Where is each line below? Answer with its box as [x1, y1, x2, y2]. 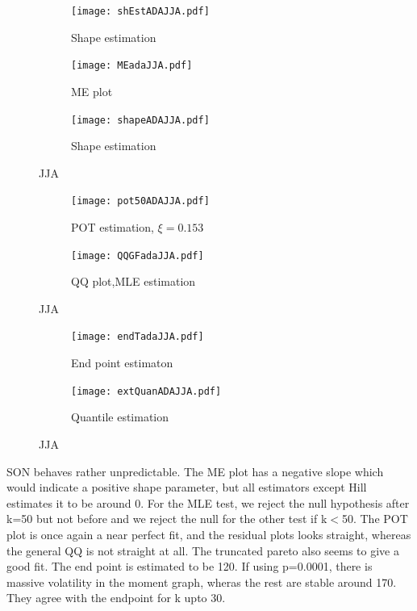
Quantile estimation [71, 408, 169, 425]
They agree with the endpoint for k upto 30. [6, 589, 226, 606]
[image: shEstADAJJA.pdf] [71, 6, 210, 17]
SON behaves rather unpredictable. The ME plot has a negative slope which [6, 462, 384, 479]
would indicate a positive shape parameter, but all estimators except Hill [6, 479, 367, 496]
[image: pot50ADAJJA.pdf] [71, 195, 210, 207]
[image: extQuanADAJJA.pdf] [71, 385, 222, 397]
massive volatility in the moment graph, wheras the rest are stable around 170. [6, 573, 397, 590]
